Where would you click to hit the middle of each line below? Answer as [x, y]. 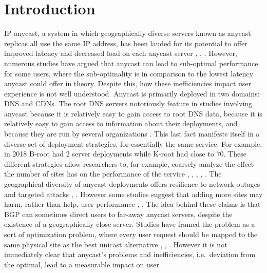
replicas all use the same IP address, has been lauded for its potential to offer [126, 43]
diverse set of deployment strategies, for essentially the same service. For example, [133, 143]
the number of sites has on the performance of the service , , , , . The [113, 174]
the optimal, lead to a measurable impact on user [82, 264]
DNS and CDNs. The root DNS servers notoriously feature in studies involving [128, 103]
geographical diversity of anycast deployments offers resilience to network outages [132, 184]
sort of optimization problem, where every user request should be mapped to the [131, 234]
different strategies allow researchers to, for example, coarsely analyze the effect [129, 163]
